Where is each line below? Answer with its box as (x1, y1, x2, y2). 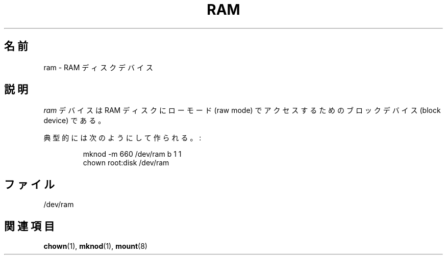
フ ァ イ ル (4, 178, 55, 191)
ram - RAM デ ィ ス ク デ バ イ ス (43, 63, 153, 72)
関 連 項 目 (4, 219, 55, 233)
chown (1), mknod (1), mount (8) (43, 242, 147, 251)
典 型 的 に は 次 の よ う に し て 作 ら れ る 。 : (43, 133, 202, 142)
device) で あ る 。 (43, 116, 106, 125)
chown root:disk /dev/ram (83, 158, 169, 167)
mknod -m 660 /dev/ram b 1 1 (83, 150, 182, 159)
